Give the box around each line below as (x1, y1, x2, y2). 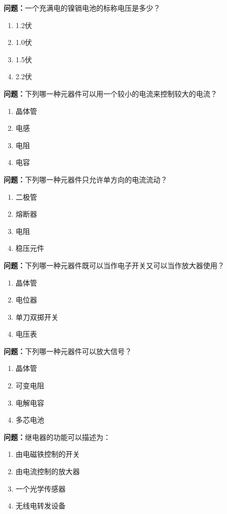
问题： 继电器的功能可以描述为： (4, 431, 110, 442)
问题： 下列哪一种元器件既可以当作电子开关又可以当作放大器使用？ (4, 260, 224, 270)
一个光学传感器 (15, 483, 66, 494)
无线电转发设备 (15, 500, 66, 511)
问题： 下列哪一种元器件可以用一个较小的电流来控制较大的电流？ (4, 88, 217, 99)
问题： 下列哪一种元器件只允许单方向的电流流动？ (4, 174, 167, 184)
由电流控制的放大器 (15, 466, 80, 477)
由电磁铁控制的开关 (15, 449, 80, 459)
